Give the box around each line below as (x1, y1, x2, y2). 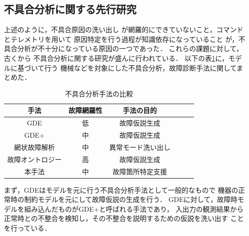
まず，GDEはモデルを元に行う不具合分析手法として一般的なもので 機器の (4, 184, 238, 195)
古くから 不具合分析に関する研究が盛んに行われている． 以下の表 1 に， (4, 53, 229, 63)
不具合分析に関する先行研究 (4, 1, 136, 17)
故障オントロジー (7, 154, 62, 164)
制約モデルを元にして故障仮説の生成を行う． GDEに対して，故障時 (24, 194, 237, 204)
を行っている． (4, 223, 51, 233)
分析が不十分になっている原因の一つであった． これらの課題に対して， (17, 43, 243, 54)
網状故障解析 (14, 142, 55, 152)
